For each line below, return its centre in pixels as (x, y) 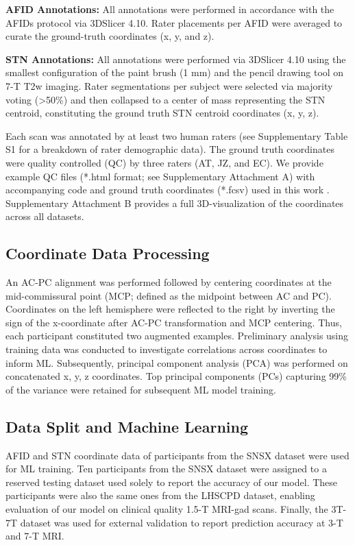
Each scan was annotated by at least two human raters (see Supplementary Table (177, 135)
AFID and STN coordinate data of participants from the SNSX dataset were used (177, 455)
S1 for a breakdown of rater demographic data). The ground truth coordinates (170, 149)
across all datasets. (45, 216)
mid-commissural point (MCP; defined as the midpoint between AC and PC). (169, 295)
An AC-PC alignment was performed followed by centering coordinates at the (169, 282)
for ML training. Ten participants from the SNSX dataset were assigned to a (166, 469)
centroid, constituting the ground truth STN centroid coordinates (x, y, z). (162, 113)
